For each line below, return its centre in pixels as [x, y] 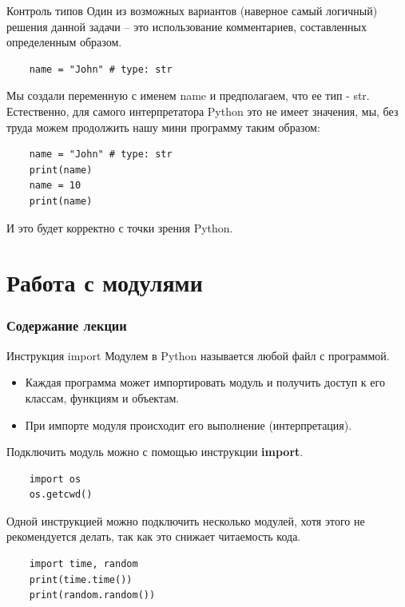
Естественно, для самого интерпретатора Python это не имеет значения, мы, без [202, 111]
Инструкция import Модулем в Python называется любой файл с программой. [198, 355]
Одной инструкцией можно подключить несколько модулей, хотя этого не [186, 520]
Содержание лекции [67, 325]
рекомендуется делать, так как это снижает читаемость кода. [154, 536]
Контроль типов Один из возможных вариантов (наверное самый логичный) [192, 10]
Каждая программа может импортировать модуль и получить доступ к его [205, 382]
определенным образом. [64, 42]
